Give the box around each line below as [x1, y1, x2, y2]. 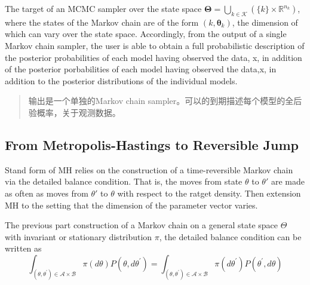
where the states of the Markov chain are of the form [5, 16, 199, 28]
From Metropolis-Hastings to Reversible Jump [5, 135, 299, 154]
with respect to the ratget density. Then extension [117, 186, 301, 199]
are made [271, 175, 305, 188]
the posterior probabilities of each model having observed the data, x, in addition [5, 51, 302, 63]
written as [5, 242, 42, 255]
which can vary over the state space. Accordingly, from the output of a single [5, 27, 287, 40]
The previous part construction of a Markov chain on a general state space [5, 219, 278, 231]
